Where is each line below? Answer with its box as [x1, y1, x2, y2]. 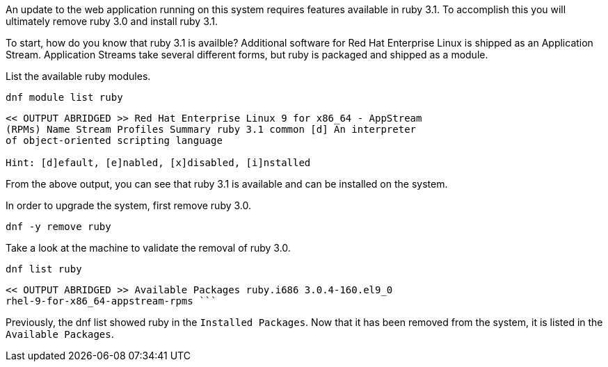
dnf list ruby [6, 263, 82, 275]
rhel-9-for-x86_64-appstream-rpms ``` [6, 295, 217, 307]
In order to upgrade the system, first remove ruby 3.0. [6, 199, 252, 211]
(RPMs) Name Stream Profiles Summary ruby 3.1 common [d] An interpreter [6, 124, 417, 135]
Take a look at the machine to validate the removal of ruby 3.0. [6, 242, 291, 254]
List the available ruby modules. [6, 70, 151, 82]
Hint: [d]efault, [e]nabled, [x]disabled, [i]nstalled [6, 157, 311, 168]
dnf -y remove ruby [6, 221, 111, 232]
